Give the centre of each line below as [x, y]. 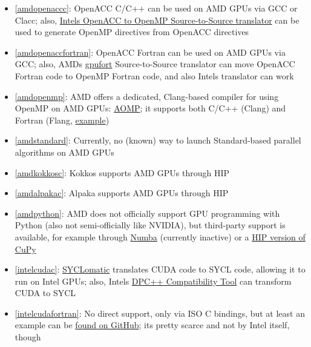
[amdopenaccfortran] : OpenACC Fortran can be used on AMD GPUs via [150, 52]
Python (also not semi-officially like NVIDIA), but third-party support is [150, 225]
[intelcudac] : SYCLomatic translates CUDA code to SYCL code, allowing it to [160, 269]
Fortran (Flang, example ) [62, 120]
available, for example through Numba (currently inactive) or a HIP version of [160, 236]
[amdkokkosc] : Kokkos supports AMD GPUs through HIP [122, 172]
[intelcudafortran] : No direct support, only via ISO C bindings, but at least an [160, 313]
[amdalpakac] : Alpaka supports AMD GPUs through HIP [122, 193]
